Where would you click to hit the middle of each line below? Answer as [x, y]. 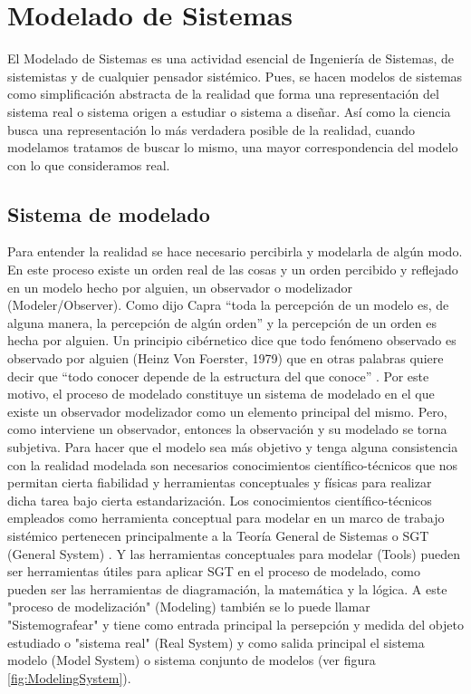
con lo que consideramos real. [89, 164]
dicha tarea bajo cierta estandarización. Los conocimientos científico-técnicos [220, 500]
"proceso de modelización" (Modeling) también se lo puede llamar [189, 607]
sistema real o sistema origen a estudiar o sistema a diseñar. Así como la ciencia [229, 111]
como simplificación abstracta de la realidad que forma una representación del [223, 94]
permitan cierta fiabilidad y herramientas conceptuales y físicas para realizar [220, 482]
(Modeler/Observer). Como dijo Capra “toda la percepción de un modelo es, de [228, 305]
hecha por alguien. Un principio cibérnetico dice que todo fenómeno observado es [232, 340]
